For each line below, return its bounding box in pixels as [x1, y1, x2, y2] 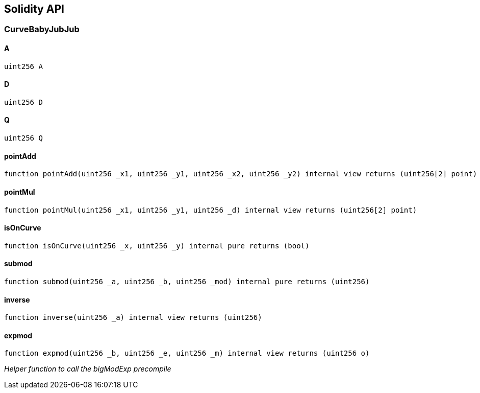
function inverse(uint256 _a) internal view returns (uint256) [4, 313, 262, 322]
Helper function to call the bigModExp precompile [4, 364, 171, 374]
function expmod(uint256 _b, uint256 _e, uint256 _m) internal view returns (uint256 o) [4, 349, 370, 358]
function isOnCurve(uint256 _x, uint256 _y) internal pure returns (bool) [4, 241, 310, 250]
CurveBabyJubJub [4, 24, 80, 35]
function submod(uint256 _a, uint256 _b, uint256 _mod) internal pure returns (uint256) [4, 277, 370, 286]
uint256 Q [4, 134, 43, 143]
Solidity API [4, 3, 64, 15]
